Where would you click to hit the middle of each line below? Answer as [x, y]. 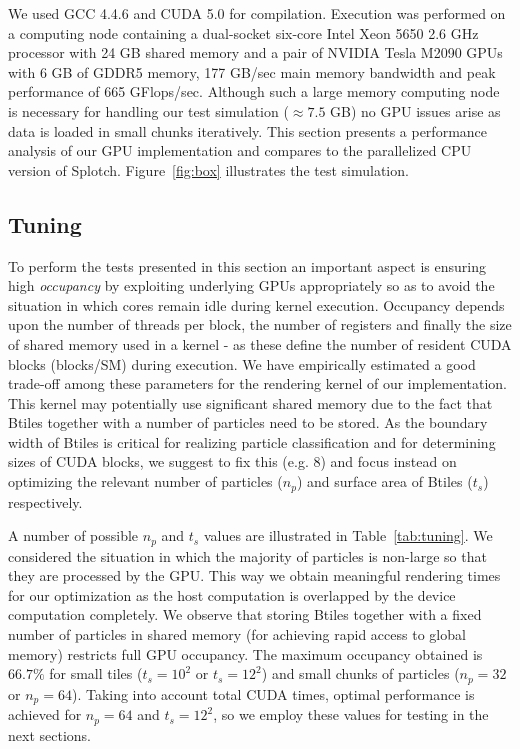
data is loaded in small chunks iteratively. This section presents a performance [248, 130]
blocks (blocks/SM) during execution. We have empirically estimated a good [242, 363]
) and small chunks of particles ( [360, 673]
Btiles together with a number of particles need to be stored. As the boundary [248, 422]
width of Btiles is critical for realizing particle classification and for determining [252, 441]
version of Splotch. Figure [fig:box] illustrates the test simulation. [208, 169]
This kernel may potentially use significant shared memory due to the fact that [250, 402]
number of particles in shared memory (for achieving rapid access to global [237, 633]
